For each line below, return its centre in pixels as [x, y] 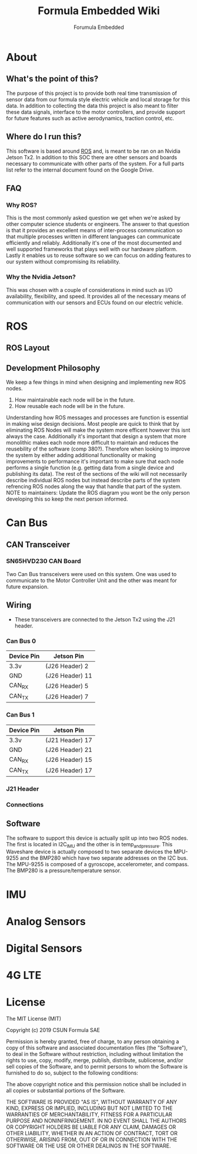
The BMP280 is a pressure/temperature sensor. [64, 870]
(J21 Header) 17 [69, 740]
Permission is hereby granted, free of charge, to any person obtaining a [93, 1041]
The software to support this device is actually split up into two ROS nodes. [97, 838]
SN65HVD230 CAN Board [44, 561]
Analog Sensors [46, 921]
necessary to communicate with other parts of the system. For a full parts [95, 163]
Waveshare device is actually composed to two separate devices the [89, 852]
